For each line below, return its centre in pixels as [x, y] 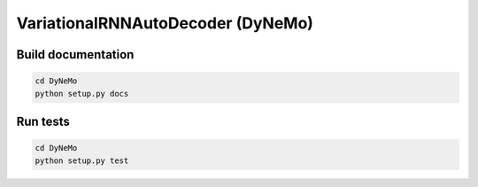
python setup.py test [82, 160]
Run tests [43, 121]
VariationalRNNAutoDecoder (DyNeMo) [165, 23]
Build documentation [75, 55]
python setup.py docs [82, 93]
